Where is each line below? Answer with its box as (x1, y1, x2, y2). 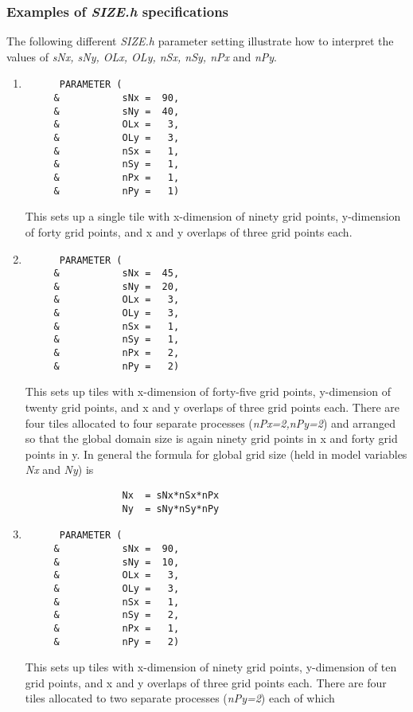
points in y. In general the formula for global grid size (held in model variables (25, 445, 407, 462)
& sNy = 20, (53, 280, 180, 292)
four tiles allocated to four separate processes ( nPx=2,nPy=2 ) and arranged (25, 414, 395, 431)
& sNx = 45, (53, 268, 180, 280)
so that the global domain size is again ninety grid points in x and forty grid (25, 430, 398, 447)
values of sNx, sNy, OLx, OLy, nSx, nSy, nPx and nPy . (6, 48, 277, 65)
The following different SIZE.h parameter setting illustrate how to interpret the (6, 33, 394, 49)
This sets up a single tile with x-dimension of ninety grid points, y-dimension (25, 208, 401, 225)
